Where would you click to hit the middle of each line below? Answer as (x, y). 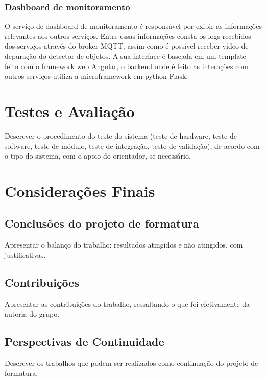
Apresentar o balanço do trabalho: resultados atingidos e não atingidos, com (124, 245)
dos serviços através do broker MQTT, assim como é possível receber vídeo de (127, 46)
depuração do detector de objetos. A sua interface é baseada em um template (125, 56)
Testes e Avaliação (70, 111)
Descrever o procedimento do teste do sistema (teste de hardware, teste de (121, 135)
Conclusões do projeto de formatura (102, 223)
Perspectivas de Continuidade (84, 341)
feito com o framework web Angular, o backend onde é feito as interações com (127, 66)
